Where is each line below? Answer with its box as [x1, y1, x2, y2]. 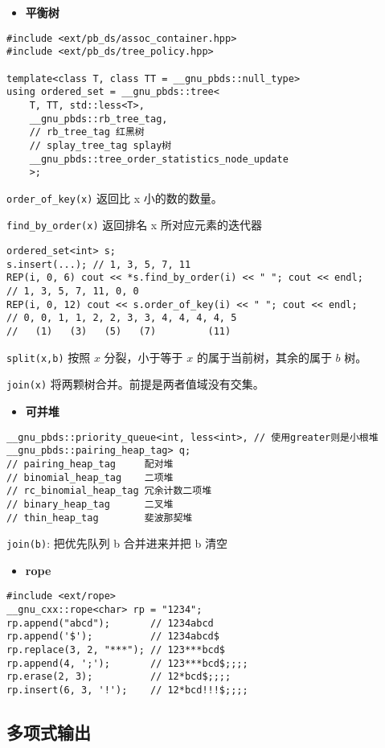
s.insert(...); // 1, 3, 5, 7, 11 [6, 258, 191, 270]
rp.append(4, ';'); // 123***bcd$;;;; [6, 657, 248, 669]
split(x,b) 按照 [6, 348, 91, 365]
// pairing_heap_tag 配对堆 [6, 458, 174, 470]
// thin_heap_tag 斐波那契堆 [6, 512, 193, 524]
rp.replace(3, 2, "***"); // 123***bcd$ [6, 644, 226, 656]
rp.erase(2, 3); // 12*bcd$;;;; [6, 671, 231, 683]
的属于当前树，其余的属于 [196, 348, 332, 365]
